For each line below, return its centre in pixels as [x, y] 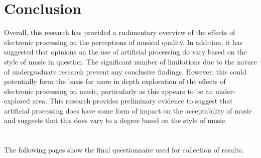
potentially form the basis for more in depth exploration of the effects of [115, 81]
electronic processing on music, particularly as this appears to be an [109, 91]
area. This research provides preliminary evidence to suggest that [133, 101]
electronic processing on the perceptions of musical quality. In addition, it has [123, 42]
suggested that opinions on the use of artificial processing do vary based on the [125, 52]
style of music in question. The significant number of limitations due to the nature [130, 61]
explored [17, 101]
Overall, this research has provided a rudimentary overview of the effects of [120, 32]
